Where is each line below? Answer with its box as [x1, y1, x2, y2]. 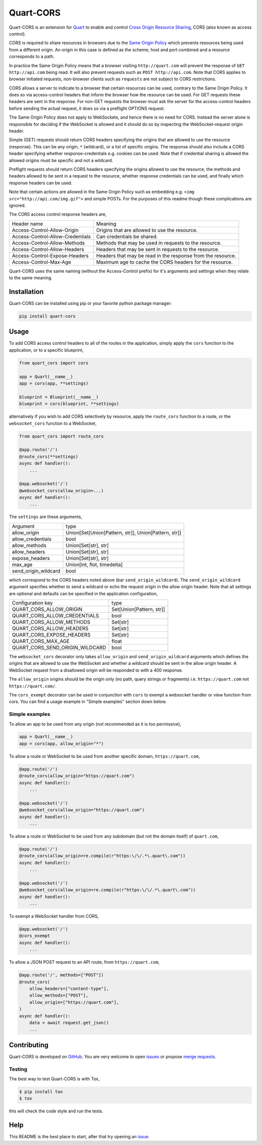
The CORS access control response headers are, [9, 212, 107, 217]
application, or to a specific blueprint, [9, 347, 84, 353]
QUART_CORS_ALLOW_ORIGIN [12, 606, 82, 613]
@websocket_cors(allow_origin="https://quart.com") [19, 807, 145, 813]
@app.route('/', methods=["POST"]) [19, 972, 104, 978]
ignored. [9, 202, 26, 208]
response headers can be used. [9, 180, 73, 186]
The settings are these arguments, [9, 514, 82, 520]
